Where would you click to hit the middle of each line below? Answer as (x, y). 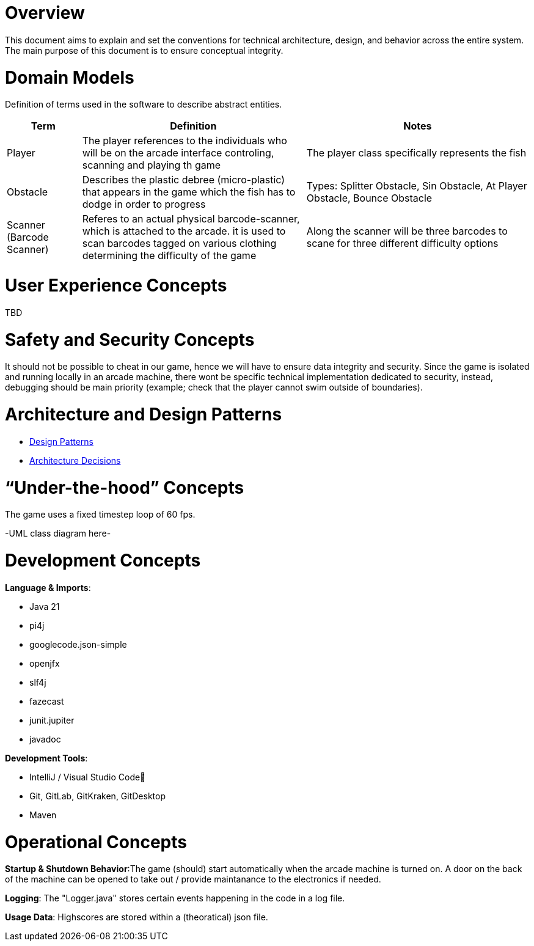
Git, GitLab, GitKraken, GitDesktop (98, 796)
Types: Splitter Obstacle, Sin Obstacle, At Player (417, 186)
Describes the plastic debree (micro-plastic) (184, 180)
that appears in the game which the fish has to (189, 192)
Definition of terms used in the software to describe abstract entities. (144, 105)
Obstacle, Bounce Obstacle (369, 198)
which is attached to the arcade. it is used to (184, 231)
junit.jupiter (52, 720)
